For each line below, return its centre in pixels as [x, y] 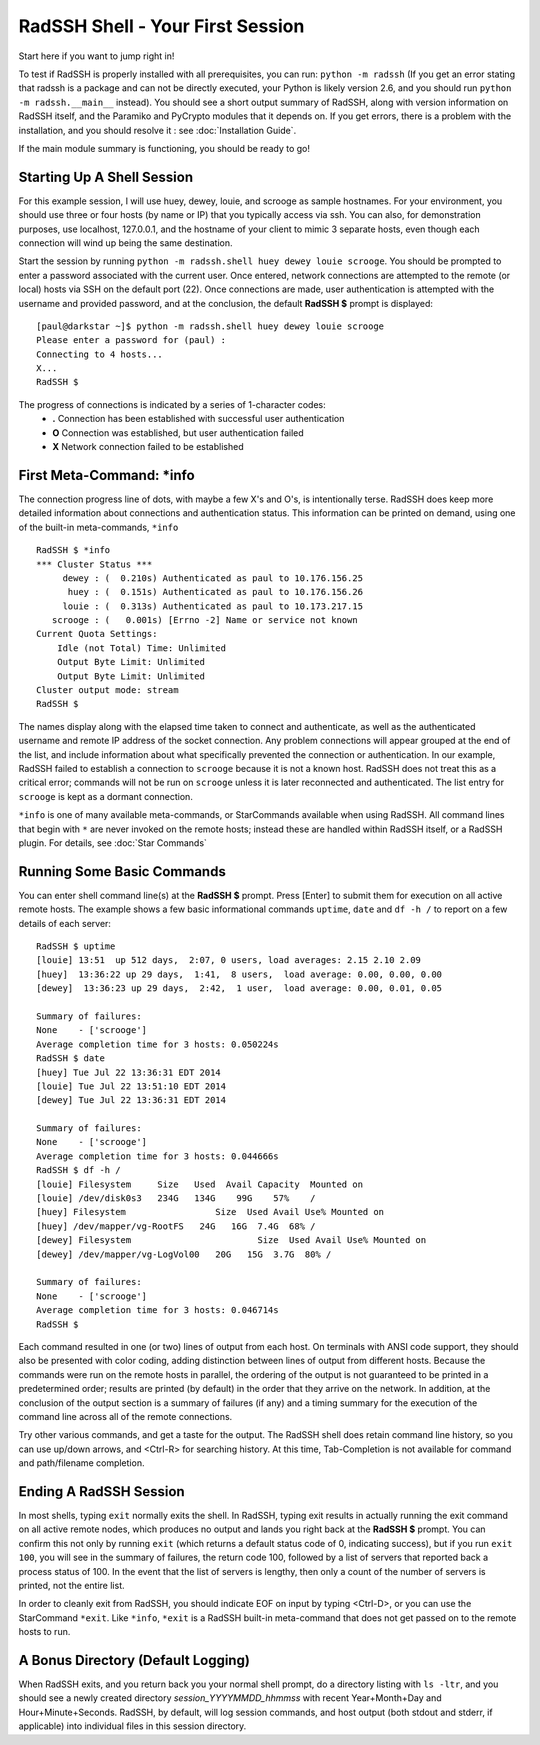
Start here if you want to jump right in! [96, 56]
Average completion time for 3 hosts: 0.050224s [157, 1044]
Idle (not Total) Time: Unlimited [141, 648]
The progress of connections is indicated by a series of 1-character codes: [172, 404]
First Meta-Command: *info [106, 475]
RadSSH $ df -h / [78, 1170]
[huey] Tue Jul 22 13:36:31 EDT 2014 [129, 1072]
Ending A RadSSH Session [101, 1491]
